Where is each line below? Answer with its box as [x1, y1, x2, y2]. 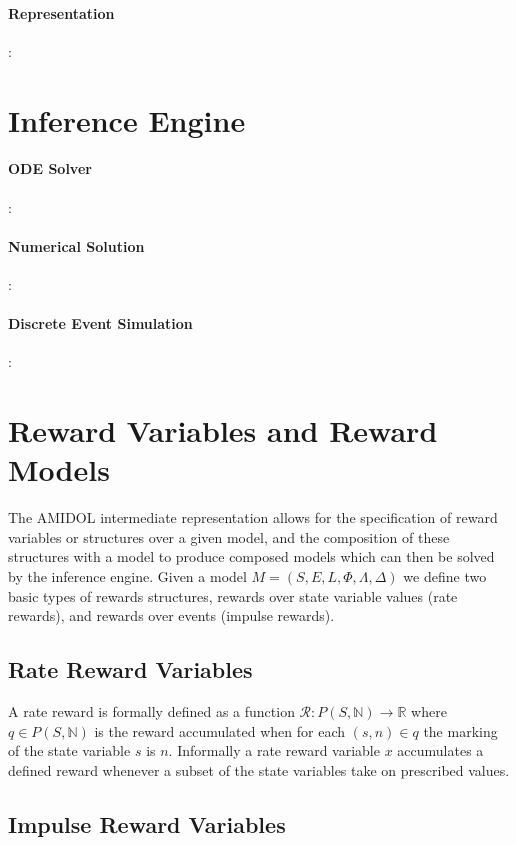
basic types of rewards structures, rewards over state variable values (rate [8, 585, 458, 606]
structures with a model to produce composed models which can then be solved [8, 546, 495, 567]
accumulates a [397, 740, 484, 761]
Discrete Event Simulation [8, 313, 193, 334]
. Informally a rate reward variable [168, 740, 380, 761]
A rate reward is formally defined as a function [8, 701, 295, 722]
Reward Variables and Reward [8, 410, 438, 451]
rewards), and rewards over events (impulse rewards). [8, 605, 335, 626]
